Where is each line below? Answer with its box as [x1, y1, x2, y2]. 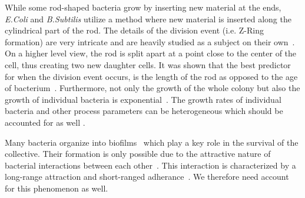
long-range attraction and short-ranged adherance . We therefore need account [5, 170, 289, 183]
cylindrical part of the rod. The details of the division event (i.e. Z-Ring [5, 24, 264, 36]
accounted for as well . [5, 116, 85, 128]
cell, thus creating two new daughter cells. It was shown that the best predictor [5, 58, 291, 71]
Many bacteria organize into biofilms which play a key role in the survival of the [5, 136, 299, 148]
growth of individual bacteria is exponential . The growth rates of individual [5, 93, 281, 105]
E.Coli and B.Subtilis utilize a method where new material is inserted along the [5, 12, 291, 25]
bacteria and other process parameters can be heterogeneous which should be [5, 105, 283, 117]
